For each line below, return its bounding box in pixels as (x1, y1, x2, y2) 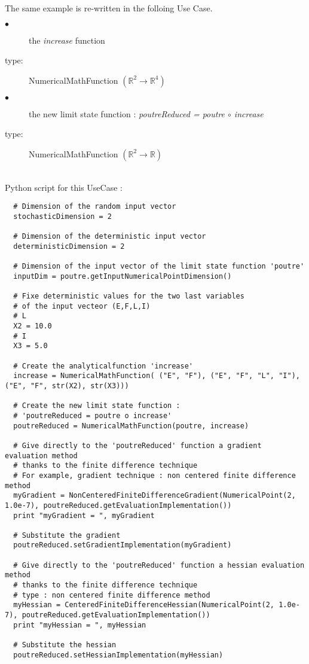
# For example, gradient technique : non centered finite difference (13, 471, 296, 480)
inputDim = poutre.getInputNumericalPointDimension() (13, 272, 232, 281)
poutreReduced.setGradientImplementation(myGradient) (13, 541, 232, 550)
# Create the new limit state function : (13, 401, 180, 410)
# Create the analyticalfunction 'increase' (13, 361, 193, 370)
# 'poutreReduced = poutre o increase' (13, 411, 172, 420)
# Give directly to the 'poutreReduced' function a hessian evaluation (13, 561, 305, 569)
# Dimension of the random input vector (13, 202, 176, 211)
